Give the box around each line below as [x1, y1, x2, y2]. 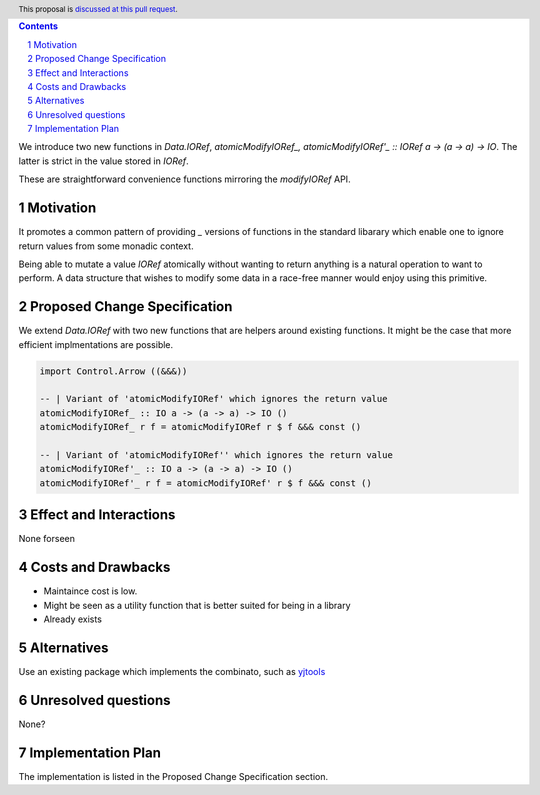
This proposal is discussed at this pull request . [18, 4, 179, 14]
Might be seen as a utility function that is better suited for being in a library [43, 599, 351, 611]
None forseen [18, 533, 75, 545]
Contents [18, 20, 59, 32]
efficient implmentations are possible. [18, 338, 174, 350]
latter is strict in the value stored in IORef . [18, 155, 189, 167]
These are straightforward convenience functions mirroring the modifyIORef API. [18, 173, 351, 185]
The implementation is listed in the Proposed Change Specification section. [18, 770, 329, 782]
